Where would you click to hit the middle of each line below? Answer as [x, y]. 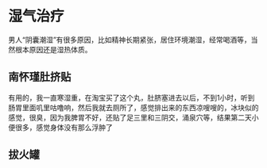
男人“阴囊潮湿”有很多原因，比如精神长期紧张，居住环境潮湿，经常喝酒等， [130, 40]
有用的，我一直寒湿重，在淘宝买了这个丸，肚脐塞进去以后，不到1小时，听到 [132, 97]
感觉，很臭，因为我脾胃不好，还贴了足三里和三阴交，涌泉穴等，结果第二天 [130, 117]
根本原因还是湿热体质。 [53, 49]
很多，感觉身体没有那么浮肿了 [64, 127]
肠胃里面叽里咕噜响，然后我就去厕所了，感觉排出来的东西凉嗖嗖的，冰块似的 [133, 107]
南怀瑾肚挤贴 [40, 77]
